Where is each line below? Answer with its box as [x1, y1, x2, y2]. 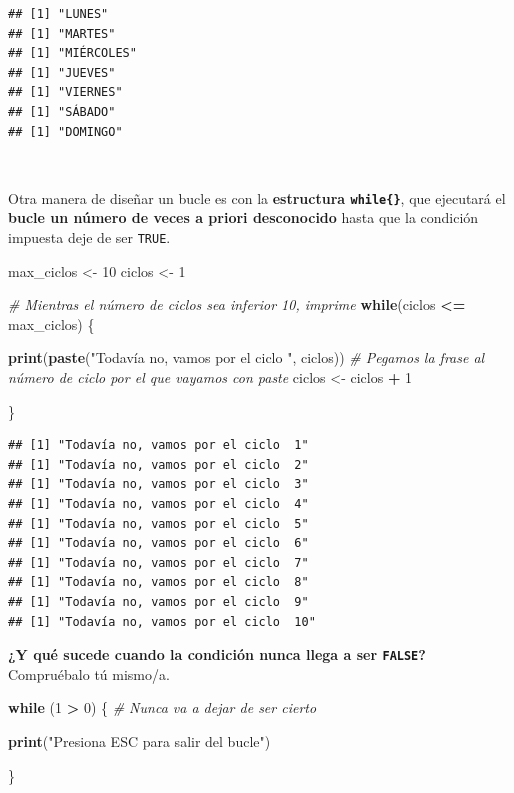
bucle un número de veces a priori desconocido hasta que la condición [8, 207, 479, 228]
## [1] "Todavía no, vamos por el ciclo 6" [8, 536, 309, 551]
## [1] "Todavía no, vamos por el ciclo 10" [8, 614, 316, 629]
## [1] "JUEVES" [8, 65, 116, 80]
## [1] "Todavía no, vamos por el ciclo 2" [8, 457, 309, 472]
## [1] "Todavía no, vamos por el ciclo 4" [8, 497, 309, 511]
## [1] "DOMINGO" [8, 124, 123, 139]
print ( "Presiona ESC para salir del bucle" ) [8, 731, 271, 751]
